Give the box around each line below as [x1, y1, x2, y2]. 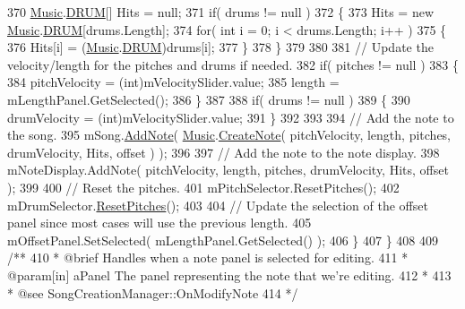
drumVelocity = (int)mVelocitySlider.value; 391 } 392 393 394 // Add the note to [7, 107, 454, 126]
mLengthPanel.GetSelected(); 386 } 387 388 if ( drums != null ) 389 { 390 [7, 90, 410, 108]
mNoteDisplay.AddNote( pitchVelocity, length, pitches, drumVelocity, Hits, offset [7, 160, 449, 179]
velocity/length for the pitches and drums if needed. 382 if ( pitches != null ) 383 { [7, 55, 459, 73]
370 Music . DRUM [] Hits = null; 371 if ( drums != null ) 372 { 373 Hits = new [7, 3, 435, 21]
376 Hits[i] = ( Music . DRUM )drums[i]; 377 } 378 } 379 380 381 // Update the [7, 38, 434, 56]
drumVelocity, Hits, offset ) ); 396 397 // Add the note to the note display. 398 [7, 142, 440, 161]
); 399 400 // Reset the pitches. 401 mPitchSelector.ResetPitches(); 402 [7, 177, 400, 196]
